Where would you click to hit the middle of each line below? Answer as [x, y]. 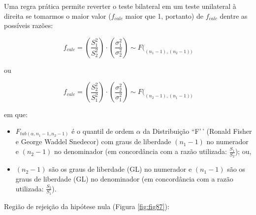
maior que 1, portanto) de [164, 15]
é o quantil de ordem [103, 131]
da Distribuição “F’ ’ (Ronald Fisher [197, 131]
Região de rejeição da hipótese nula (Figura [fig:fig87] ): [87, 206]
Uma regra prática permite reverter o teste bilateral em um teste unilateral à [120, 6]
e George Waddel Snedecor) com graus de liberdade [93, 141]
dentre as [234, 15]
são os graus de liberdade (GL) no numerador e [120, 169]
